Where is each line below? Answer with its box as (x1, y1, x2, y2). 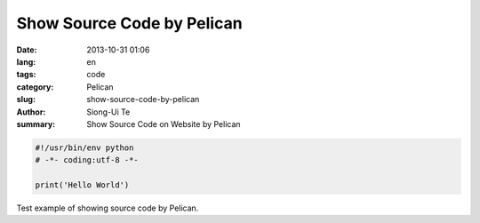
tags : (16, 69, 36, 80)
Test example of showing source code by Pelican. (16, 203, 199, 213)
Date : (16, 44, 37, 55)
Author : (16, 107, 46, 117)
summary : (16, 118, 56, 129)
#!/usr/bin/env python (35, 142, 134, 153)
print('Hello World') (35, 180, 130, 190)
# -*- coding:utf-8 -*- (35, 155, 140, 165)
